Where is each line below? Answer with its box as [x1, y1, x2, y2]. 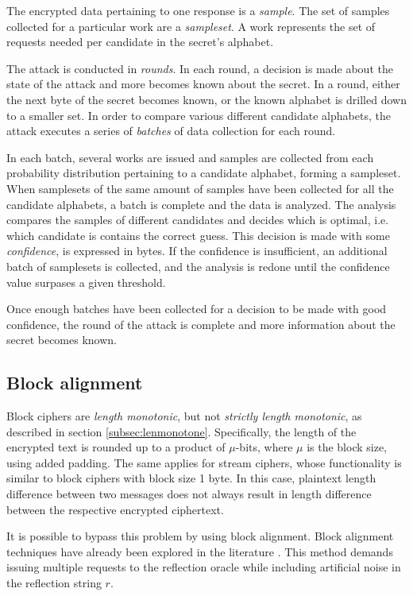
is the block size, [307, 439, 387, 455]
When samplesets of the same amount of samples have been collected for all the [6, 180, 394, 196]
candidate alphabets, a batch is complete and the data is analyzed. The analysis [6, 195, 396, 212]
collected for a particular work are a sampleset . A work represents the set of [6, 17, 376, 34]
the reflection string [6, 575, 102, 591]
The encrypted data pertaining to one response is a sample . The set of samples [6, 2, 390, 18]
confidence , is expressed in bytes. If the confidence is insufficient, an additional [6, 242, 388, 259]
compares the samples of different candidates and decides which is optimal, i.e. [6, 211, 389, 228]
